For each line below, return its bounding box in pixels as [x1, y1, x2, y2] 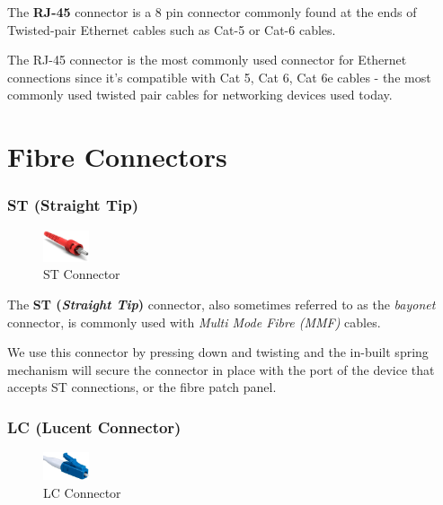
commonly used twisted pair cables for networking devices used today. [7, 85, 393, 104]
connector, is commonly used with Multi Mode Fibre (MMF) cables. [7, 312, 381, 331]
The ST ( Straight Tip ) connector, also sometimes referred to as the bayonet [7, 294, 436, 313]
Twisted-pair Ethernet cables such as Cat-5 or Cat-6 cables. [7, 20, 336, 39]
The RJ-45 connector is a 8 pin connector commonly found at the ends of [7, 3, 417, 21]
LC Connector [43, 483, 121, 502]
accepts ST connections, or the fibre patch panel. [7, 378, 277, 396]
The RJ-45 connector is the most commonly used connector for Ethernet [7, 50, 407, 69]
